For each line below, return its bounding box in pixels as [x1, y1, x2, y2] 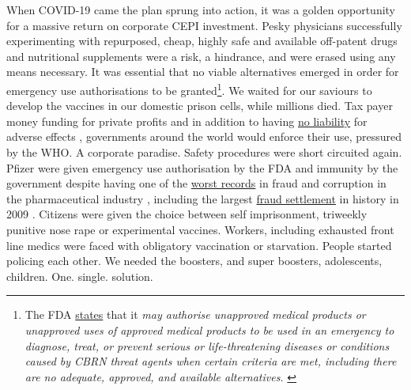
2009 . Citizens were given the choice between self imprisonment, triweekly [6, 206, 368, 222]
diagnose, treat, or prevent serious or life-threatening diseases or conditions [25, 337, 390, 354]
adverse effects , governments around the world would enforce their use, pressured [6, 128, 402, 145]
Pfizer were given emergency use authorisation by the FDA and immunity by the [6, 159, 398, 176]
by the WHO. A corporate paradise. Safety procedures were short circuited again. [6, 144, 402, 160]
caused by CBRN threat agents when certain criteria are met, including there [25, 353, 397, 369]
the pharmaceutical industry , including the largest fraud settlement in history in [6, 190, 399, 206]
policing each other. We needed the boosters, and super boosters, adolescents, [6, 252, 383, 269]
